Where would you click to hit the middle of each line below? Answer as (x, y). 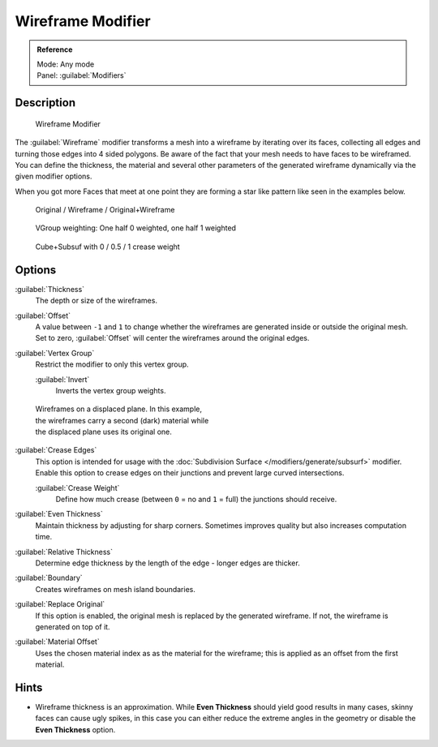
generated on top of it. (73, 627)
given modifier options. (54, 176)
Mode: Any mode (66, 64)
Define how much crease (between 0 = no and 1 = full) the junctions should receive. (196, 500)
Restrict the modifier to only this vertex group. (112, 364)
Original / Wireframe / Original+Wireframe (105, 210)
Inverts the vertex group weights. (111, 390)
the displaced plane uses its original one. (103, 432)
